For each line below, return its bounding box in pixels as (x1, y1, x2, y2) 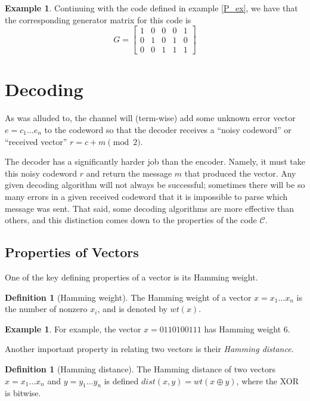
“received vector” (5, 135, 67, 147)
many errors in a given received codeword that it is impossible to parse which (5, 190, 288, 202)
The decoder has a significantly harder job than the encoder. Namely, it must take (5, 155, 305, 168)
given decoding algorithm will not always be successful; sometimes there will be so (5, 178, 305, 191)
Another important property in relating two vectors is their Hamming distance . (5, 343, 294, 355)
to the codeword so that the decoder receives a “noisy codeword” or (44, 124, 292, 135)
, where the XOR (236, 374, 299, 387)
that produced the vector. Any (184, 166, 296, 179)
